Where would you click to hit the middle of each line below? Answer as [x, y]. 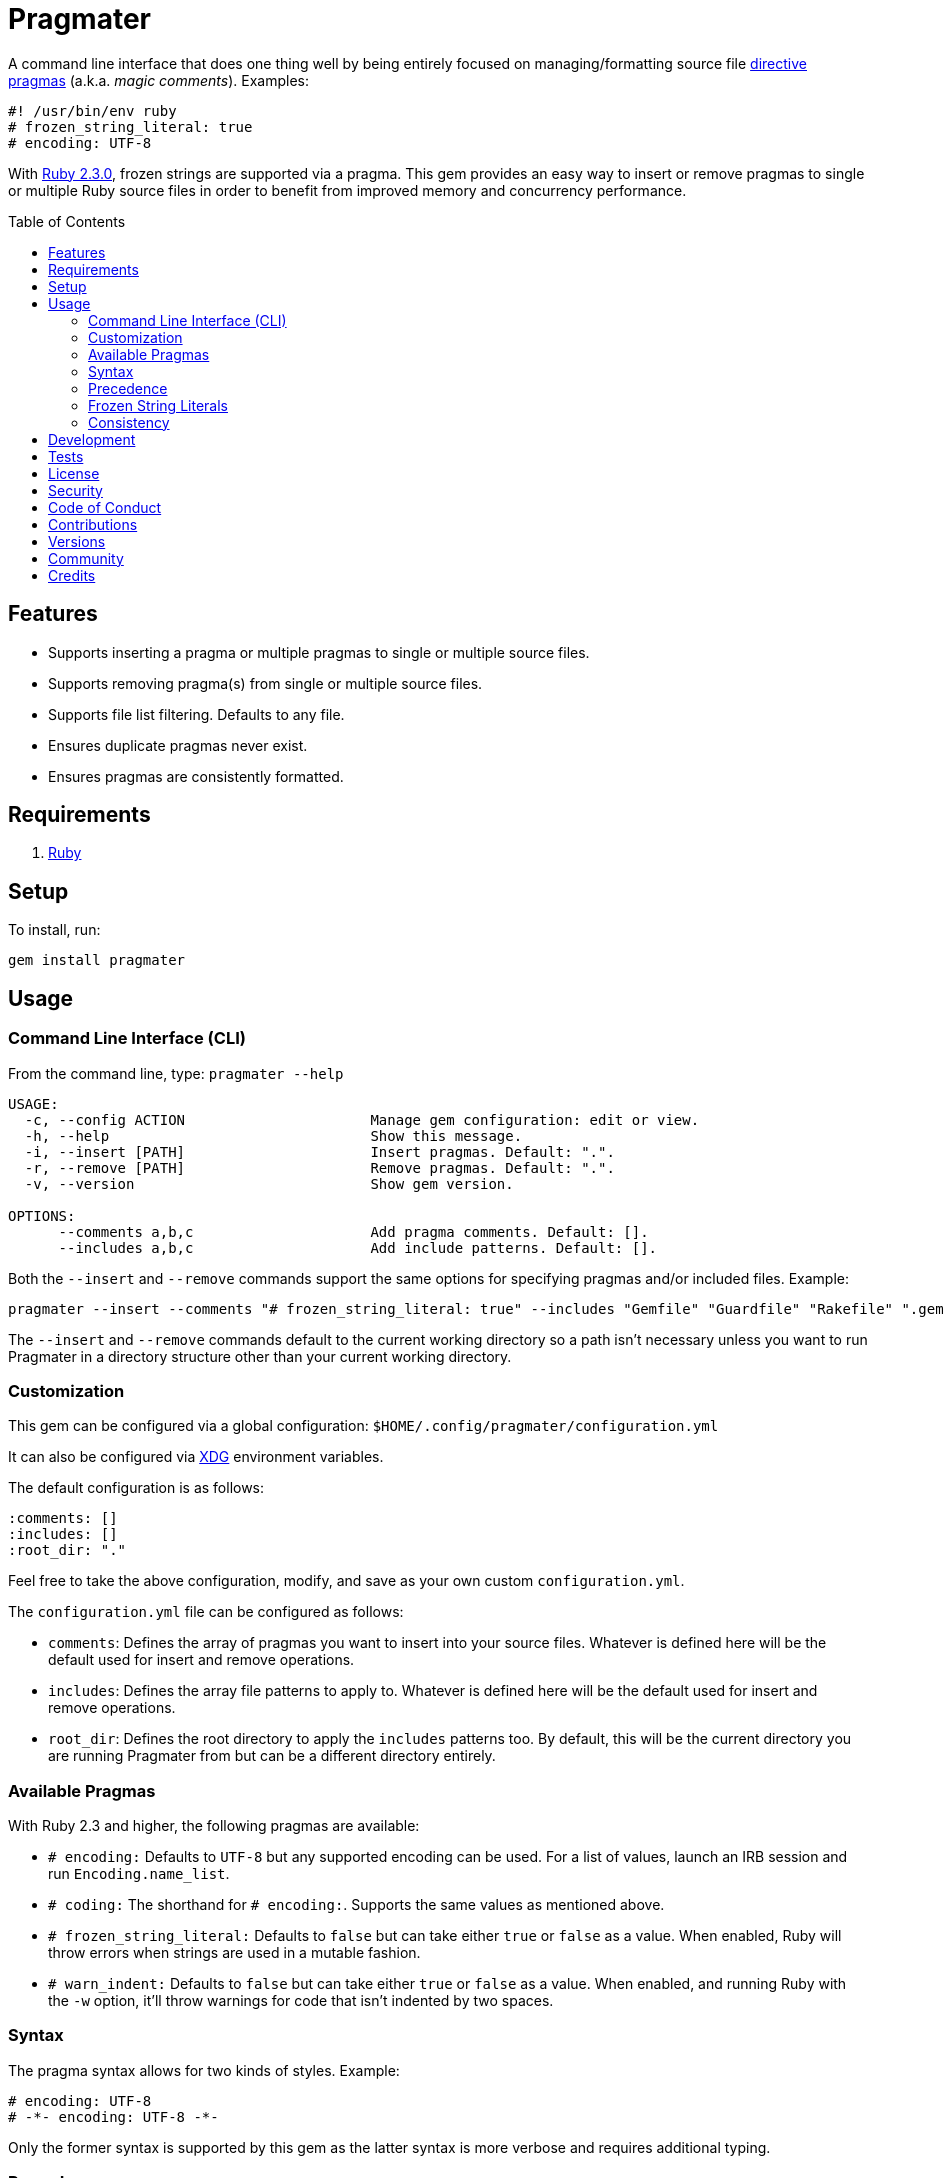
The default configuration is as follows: [136, 1488]
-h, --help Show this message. [273, 1135]
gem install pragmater [97, 960]
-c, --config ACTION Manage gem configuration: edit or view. [362, 1119]
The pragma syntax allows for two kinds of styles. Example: [204, 2070]
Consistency [129, 422]
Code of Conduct [105, 507]
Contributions [93, 524]
